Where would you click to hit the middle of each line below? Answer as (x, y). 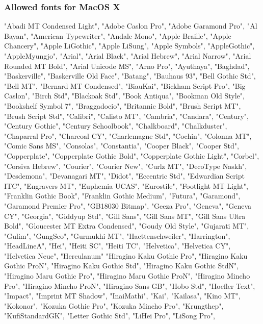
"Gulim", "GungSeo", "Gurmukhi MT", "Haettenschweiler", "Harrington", (117, 235)
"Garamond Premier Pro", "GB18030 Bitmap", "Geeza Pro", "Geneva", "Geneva (128, 205)
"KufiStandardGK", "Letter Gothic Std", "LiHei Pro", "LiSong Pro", (110, 316)
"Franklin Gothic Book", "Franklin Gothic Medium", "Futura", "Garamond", (122, 196)
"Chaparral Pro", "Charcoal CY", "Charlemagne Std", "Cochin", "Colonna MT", (128, 135)
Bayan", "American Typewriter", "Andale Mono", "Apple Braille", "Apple (118, 35)
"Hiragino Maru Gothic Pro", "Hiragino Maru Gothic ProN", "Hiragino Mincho (127, 276)
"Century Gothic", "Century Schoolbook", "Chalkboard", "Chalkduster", (116, 126)
